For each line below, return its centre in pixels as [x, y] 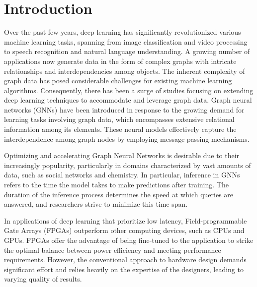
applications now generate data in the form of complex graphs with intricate [120, 61]
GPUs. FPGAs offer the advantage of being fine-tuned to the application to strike [129, 240]
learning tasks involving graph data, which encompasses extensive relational [119, 119]
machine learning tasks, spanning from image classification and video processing [126, 41]
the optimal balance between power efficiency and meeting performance [113, 250]
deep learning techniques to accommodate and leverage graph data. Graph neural [128, 100]
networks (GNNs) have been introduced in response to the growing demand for [124, 109]
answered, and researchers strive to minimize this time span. [96, 204]
